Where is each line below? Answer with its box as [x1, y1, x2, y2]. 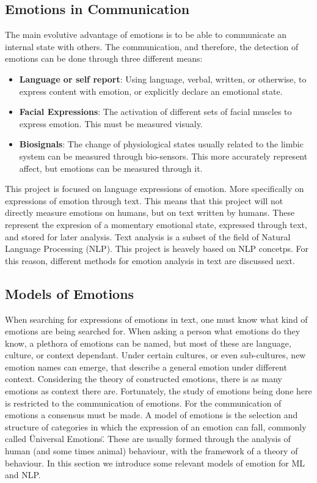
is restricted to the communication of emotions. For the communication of [5, 396, 282, 409]
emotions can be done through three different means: [5, 52, 203, 65]
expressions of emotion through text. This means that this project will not [5, 194, 283, 207]
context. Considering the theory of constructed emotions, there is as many [5, 372, 282, 385]
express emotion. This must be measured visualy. [19, 117, 203, 130]
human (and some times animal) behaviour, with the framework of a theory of [5, 444, 298, 457]
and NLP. [5, 468, 41, 481]
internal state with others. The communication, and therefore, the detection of [5, 40, 299, 53]
